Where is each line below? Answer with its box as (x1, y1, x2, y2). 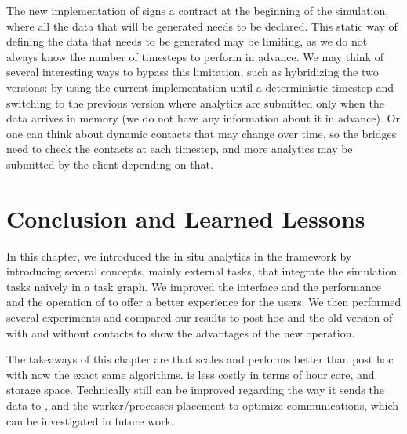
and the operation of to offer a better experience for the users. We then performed (6, 294, 402, 310)
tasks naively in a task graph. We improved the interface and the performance (6, 278, 381, 294)
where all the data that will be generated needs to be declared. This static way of (6, 17, 398, 34)
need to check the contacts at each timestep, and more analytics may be (6, 140, 353, 157)
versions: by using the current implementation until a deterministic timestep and (6, 78, 394, 95)
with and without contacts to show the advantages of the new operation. (6, 324, 355, 341)
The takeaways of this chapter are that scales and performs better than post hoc (6, 351, 394, 367)
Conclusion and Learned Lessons (6, 202, 365, 234)
